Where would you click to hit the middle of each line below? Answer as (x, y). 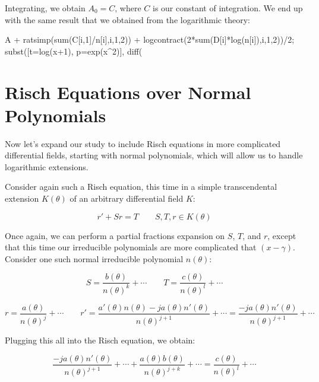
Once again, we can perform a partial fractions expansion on (115, 235)
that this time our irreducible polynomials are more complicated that (131, 247)
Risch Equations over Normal (128, 92)
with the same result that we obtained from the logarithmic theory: (127, 19)
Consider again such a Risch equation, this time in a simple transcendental (141, 187)
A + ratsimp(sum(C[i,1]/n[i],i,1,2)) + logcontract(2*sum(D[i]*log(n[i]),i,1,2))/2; (150, 39)
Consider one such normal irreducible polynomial (94, 258)
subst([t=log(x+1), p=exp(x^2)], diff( (74, 51)
